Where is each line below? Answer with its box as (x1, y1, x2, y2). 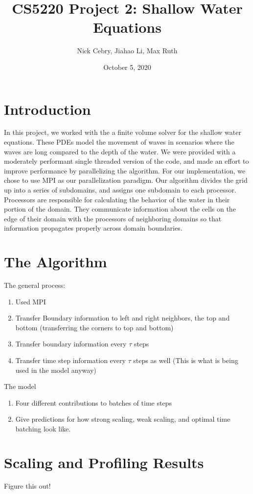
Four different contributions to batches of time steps (15, 397, 172, 408)
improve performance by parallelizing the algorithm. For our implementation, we (4, 165, 246, 175)
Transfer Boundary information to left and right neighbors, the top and (15, 313, 230, 323)
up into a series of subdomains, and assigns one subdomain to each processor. (4, 185, 236, 194)
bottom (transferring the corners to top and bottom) (15, 322, 174, 332)
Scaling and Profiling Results (4, 452, 204, 472)
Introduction (4, 99, 91, 119)
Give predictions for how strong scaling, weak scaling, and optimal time (15, 414, 230, 424)
